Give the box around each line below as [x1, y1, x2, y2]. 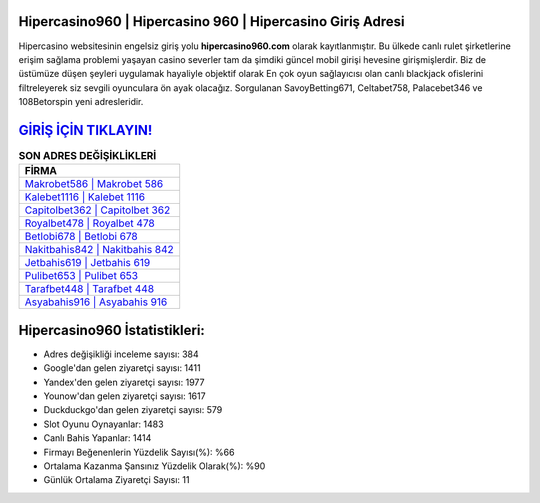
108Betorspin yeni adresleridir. [18, 96, 144, 108]
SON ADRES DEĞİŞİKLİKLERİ [18, 149, 157, 163]
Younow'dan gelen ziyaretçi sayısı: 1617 [43, 390, 206, 402]
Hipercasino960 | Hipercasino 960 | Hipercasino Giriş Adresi [18, 13, 405, 30]
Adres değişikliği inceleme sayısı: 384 [43, 348, 199, 360]
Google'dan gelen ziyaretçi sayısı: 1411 [43, 362, 201, 374]
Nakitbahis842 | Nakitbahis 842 [24, 243, 174, 257]
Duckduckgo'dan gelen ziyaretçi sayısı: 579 [43, 404, 223, 416]
